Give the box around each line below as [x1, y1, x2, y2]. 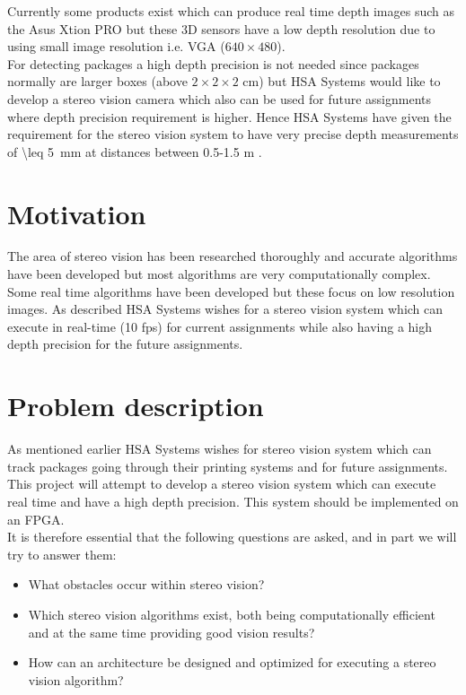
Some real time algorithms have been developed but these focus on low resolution [7, 282, 455, 300]
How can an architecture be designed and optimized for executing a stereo [28, 653, 436, 672]
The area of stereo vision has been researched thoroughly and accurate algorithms [7, 247, 458, 265]
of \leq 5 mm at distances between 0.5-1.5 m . [7, 142, 262, 161]
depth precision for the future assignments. [7, 334, 243, 353]
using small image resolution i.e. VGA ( [7, 37, 225, 56]
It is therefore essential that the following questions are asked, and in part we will [7, 527, 457, 546]
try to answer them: [7, 544, 117, 563]
